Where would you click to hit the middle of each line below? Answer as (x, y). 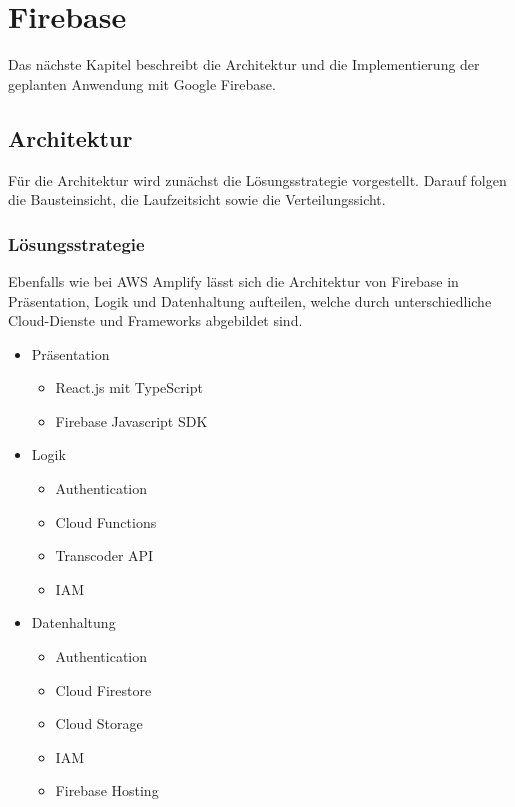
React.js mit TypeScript (129, 387)
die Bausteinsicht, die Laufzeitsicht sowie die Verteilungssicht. (197, 199)
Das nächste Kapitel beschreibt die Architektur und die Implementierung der (244, 64)
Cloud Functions (106, 521)
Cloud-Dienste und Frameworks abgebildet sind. (155, 320)
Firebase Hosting (107, 790)
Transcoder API (104, 555)
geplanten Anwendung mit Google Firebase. (142, 83)
